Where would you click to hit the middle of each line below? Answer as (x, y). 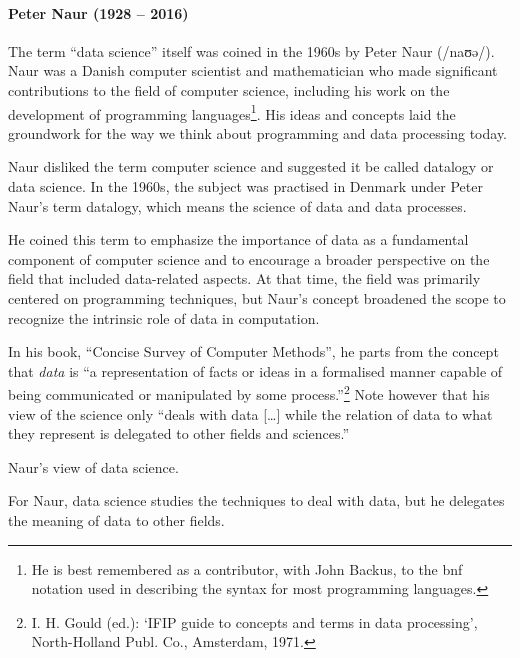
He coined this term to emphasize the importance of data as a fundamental (238, 239)
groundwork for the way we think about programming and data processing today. (257, 132)
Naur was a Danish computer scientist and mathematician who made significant (253, 70)
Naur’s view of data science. (93, 466)
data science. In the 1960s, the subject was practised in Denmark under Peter (245, 186)
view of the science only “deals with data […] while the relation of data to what (250, 413)
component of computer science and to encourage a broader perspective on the (249, 258)
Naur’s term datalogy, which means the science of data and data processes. (237, 205)
